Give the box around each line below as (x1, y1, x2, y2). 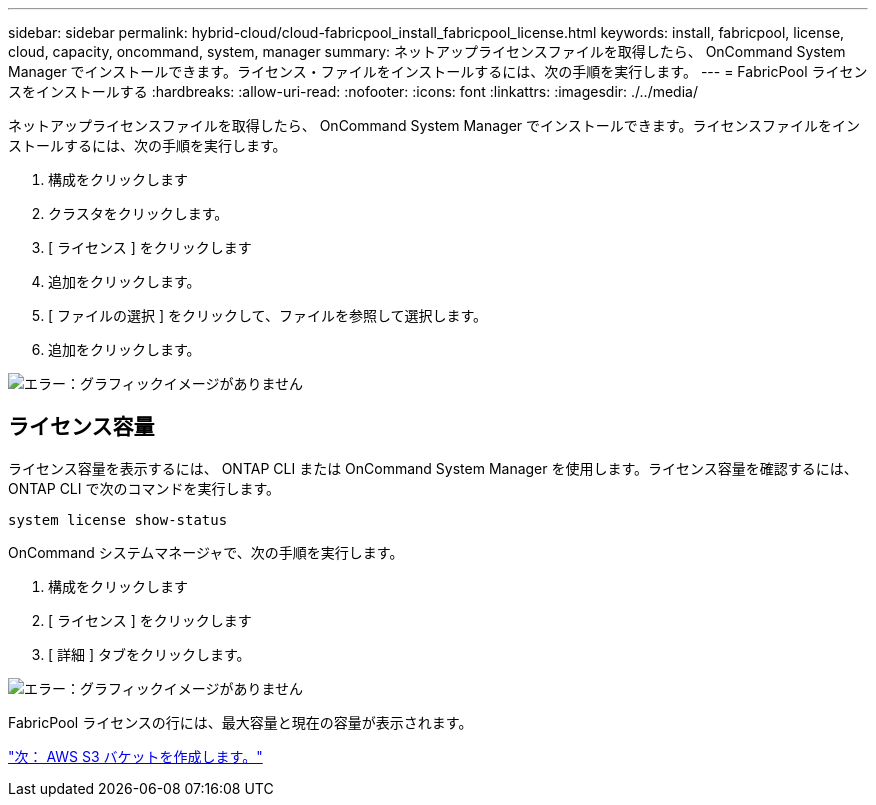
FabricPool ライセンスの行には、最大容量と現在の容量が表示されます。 (8, 713, 473, 731)
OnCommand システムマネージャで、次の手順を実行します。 (8, 543, 404, 561)
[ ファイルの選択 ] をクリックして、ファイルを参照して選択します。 (48, 307, 488, 324)
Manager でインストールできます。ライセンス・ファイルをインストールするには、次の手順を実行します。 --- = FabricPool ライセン (8, 63, 868, 80)
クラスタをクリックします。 (48, 205, 229, 222)
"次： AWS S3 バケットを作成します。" (8, 747, 263, 765)
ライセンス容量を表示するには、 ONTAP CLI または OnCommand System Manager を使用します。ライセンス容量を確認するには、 (8, 459, 858, 477)
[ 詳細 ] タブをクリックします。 (48, 645, 251, 663)
